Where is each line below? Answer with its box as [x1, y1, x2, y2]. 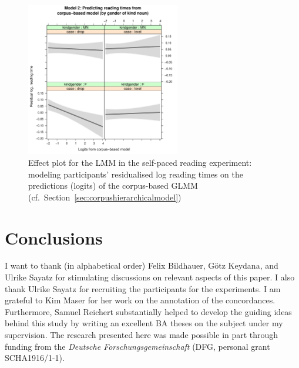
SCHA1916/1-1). [5, 352, 65, 364]
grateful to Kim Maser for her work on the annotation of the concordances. [5, 294, 276, 306]
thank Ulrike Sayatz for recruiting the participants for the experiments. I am [5, 282, 281, 295]
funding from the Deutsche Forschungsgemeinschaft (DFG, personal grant [5, 340, 270, 352]
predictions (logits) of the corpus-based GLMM [28, 179, 198, 192]
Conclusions [5, 225, 103, 249]
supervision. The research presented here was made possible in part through [5, 329, 278, 341]
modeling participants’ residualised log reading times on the [28, 168, 244, 180]
